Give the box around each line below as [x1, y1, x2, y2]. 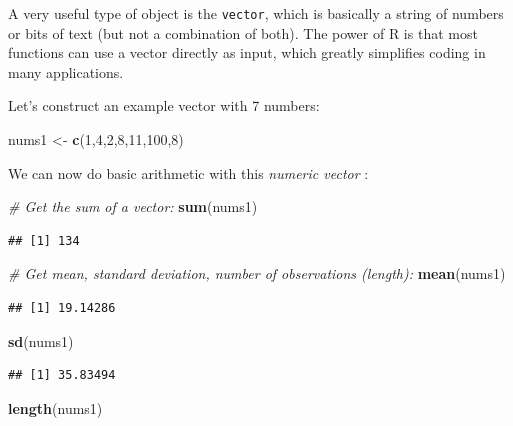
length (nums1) [8, 397, 103, 418]
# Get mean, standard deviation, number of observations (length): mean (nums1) [8, 263, 506, 284]
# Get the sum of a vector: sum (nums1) [8, 196, 258, 217]
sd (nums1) [8, 330, 74, 351]
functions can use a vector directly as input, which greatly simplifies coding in [8, 42, 486, 63]
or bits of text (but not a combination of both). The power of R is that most [8, 22, 478, 43]
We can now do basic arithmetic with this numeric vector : [8, 162, 369, 183]
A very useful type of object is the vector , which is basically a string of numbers [8, 3, 504, 23]
